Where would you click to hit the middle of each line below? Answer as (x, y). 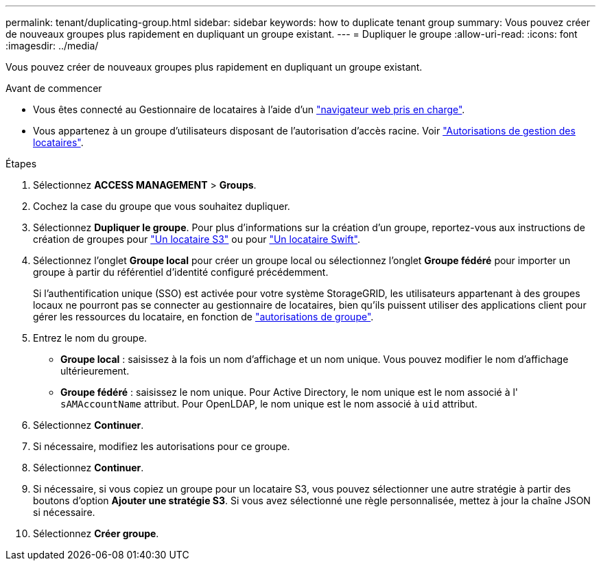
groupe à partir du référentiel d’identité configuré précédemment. (181, 272)
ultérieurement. (95, 371)
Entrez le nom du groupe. (90, 338)
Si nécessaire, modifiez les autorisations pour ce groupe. (162, 446)
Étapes (21, 164)
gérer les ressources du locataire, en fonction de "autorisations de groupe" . (203, 317)
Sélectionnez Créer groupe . (96, 533)
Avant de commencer (54, 88)
